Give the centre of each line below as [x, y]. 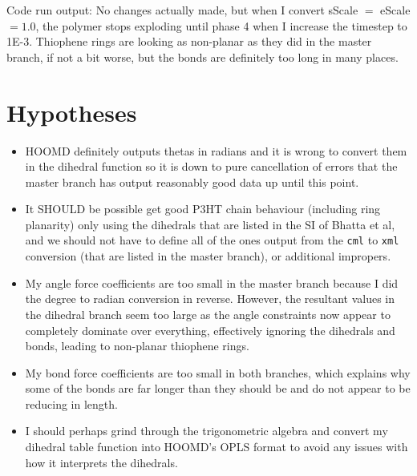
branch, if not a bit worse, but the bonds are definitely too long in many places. [202, 56]
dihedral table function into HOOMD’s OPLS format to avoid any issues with [217, 447]
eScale [395, 10]
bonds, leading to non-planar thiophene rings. [137, 346]
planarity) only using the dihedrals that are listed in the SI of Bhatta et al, [210, 224]
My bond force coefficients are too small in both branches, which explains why [218, 372]
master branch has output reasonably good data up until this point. [192, 182]
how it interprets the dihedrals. [101, 462]
